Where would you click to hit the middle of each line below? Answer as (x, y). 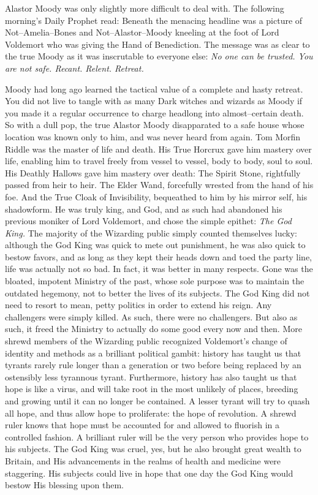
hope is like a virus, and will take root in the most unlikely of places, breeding (152, 389)
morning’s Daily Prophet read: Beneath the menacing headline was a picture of (154, 20)
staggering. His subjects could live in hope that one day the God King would (149, 473)
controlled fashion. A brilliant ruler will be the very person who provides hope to (157, 436)
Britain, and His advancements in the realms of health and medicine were (143, 460)
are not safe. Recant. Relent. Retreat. (74, 68)
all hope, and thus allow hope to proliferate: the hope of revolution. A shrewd (151, 413)
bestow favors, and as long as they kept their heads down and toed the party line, (159, 256)
